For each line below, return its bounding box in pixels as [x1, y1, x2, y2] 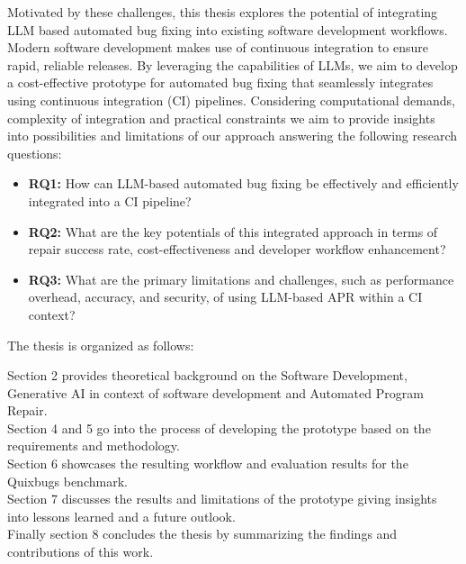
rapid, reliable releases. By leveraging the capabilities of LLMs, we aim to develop [7, 55, 458, 74]
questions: [7, 143, 62, 162]
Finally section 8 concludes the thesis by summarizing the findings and [7, 524, 398, 543]
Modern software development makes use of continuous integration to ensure [7, 38, 428, 57]
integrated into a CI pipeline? [28, 191, 192, 210]
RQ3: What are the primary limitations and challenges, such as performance [28, 269, 454, 288]
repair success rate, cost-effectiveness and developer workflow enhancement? [28, 240, 446, 259]
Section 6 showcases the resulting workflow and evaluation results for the [7, 454, 408, 473]
